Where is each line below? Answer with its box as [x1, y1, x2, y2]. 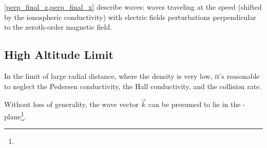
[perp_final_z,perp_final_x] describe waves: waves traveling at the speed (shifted [4, 2, 262, 12]
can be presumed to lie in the [148, 99, 241, 110]
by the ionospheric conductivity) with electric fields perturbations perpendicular [4, 11, 256, 22]
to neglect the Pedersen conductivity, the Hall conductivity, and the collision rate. [4, 80, 262, 91]
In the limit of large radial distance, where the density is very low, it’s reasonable [4, 70, 260, 81]
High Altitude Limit [4, 47, 113, 62]
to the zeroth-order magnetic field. [4, 22, 112, 32]
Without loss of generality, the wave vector [4, 99, 139, 110]
